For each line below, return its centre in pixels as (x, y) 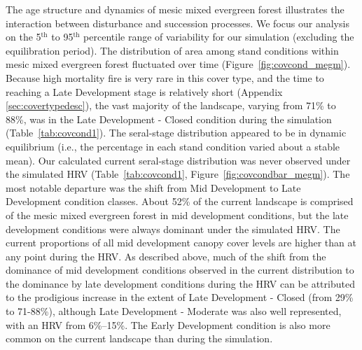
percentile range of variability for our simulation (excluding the (219, 37)
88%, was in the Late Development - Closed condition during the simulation (169, 119)
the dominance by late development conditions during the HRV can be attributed (180, 283)
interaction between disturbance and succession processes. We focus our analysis (177, 23)
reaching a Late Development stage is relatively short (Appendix (144, 91)
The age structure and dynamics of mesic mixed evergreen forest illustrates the (175, 9)
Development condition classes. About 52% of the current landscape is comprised (180, 201)
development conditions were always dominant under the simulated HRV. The (173, 229)
